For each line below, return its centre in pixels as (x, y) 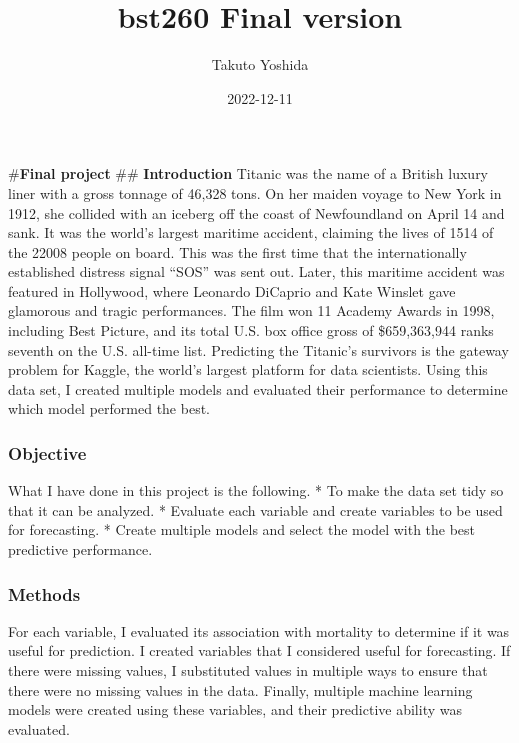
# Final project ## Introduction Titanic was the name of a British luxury (248, 173)
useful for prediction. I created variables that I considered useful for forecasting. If (259, 650)
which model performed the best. (109, 408)
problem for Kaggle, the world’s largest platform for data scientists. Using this (248, 369)
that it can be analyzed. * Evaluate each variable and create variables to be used (255, 509)
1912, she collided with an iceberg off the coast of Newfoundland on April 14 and (256, 212)
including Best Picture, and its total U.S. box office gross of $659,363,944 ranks (251, 330)
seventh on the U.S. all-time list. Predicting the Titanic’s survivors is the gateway (258, 349)
